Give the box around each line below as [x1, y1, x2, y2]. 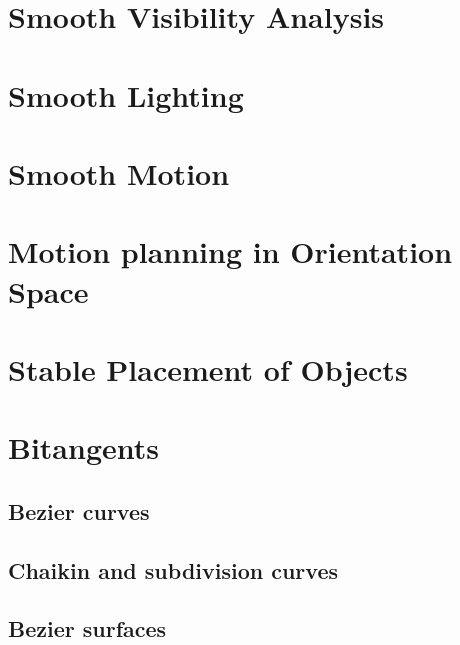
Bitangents [8, 427, 159, 468]
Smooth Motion [8, 152, 230, 193]
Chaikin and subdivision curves [8, 554, 338, 585]
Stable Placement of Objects [8, 348, 408, 389]
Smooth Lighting [8, 74, 244, 115]
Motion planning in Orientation [8, 231, 453, 272]
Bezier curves [8, 495, 150, 526]
